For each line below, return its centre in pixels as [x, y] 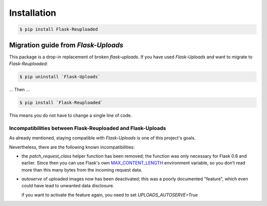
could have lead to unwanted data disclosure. [68, 186]
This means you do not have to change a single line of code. [70, 115]
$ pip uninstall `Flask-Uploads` [60, 77]
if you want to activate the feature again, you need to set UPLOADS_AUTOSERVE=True [110, 195]
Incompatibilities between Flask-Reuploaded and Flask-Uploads [88, 128]
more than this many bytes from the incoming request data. [82, 170]
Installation [33, 13]
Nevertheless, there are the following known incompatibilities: [72, 147]
